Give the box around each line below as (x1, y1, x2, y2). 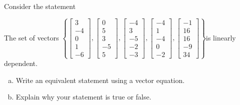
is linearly (206, 32, 236, 42)
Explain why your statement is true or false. (16, 91, 151, 102)
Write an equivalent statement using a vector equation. (16, 74, 185, 85)
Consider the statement (4, 1, 76, 11)
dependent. (4, 58, 38, 68)
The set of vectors (4, 32, 59, 42)
